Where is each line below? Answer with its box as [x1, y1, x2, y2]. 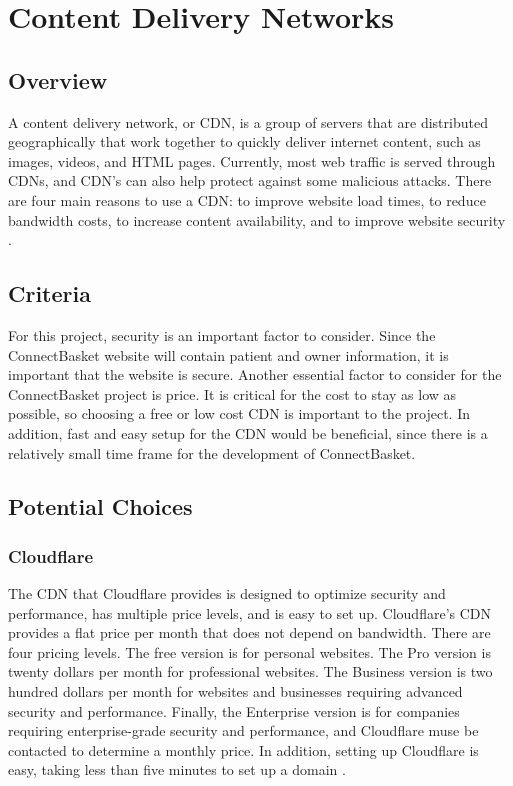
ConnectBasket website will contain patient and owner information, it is [8, 344, 449, 365]
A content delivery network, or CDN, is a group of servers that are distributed [8, 111, 488, 132]
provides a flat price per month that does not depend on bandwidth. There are [8, 622, 491, 643]
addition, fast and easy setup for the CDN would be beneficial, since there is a [8, 422, 488, 443]
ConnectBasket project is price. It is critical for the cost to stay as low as [8, 383, 457, 404]
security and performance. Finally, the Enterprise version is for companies [8, 700, 460, 721]
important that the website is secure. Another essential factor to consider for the [8, 364, 502, 385]
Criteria [8, 278, 91, 309]
